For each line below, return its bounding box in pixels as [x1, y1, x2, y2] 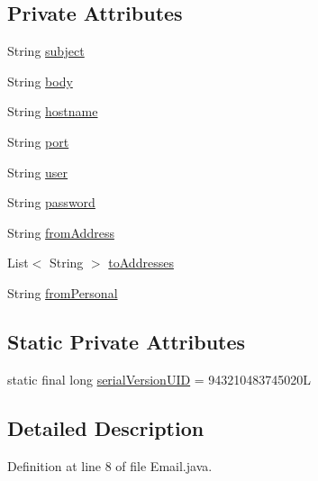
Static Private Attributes [7, 327, 246, 355]
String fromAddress [7, 222, 114, 241]
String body [7, 71, 73, 90]
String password [7, 193, 95, 212]
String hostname [7, 102, 98, 121]
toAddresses [108, 253, 174, 272]
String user [7, 162, 68, 181]
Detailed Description [7, 413, 204, 441]
